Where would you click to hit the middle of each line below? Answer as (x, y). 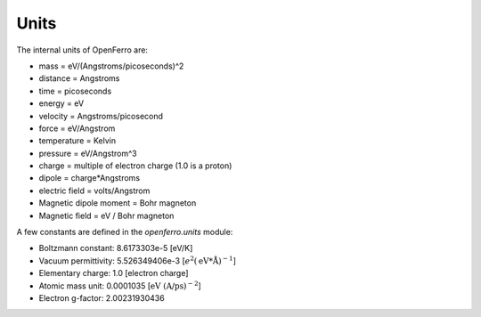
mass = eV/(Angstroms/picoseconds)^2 (111, 66)
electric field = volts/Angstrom (94, 191)
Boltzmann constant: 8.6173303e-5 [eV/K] (116, 248)
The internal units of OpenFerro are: (82, 50)
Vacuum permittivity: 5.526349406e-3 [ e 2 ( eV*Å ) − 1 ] (137, 260)
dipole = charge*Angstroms (90, 178)
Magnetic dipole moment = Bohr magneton (118, 203)
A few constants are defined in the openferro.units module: (125, 232)
